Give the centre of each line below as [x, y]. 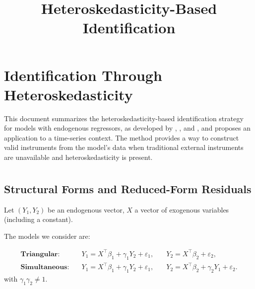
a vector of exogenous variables [182, 209]
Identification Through [83, 75]
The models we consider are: [47, 236]
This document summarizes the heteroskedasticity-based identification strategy [124, 118]
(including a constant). [38, 219]
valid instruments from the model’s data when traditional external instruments [124, 147]
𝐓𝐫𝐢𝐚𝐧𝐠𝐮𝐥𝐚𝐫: [40, 254]
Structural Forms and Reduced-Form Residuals [128, 188]
